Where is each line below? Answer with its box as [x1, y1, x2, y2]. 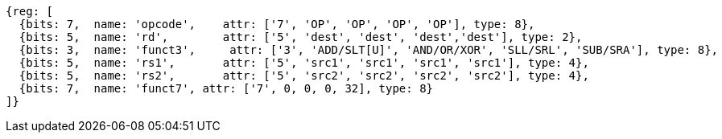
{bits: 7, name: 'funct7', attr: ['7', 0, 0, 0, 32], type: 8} [19, 82, 434, 95]
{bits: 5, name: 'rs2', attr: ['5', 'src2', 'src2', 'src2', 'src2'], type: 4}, [19, 69, 589, 82]
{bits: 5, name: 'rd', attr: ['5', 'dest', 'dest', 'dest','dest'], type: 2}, [19, 31, 583, 43]
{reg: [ [6, 5, 54, 18]
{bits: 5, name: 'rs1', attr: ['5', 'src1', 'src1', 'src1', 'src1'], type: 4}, [19, 56, 589, 69]
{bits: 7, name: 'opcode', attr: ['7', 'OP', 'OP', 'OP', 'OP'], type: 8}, [19, 18, 535, 31]
